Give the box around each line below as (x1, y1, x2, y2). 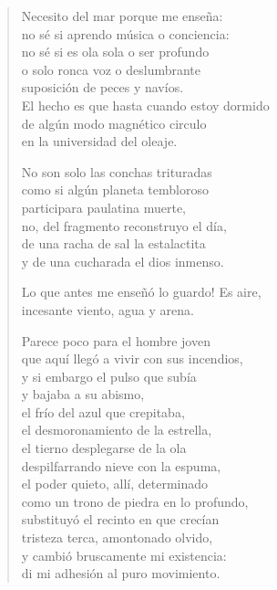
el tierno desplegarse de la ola (21, 438, 187, 458)
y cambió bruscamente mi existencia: (21, 545, 227, 564)
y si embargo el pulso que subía (21, 366, 197, 385)
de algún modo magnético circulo (21, 113, 207, 132)
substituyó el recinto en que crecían (21, 510, 220, 529)
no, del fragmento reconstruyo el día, (21, 216, 227, 235)
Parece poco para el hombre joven (21, 331, 210, 350)
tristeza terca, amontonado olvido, (21, 528, 213, 547)
